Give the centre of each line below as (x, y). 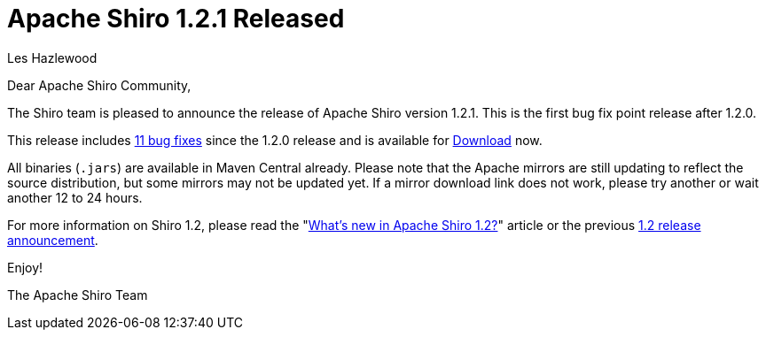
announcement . (53, 240)
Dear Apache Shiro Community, (99, 85)
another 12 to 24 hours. (75, 197)
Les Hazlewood (52, 57)
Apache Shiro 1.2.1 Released (176, 19)
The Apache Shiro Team (78, 295)
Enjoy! (25, 267)
